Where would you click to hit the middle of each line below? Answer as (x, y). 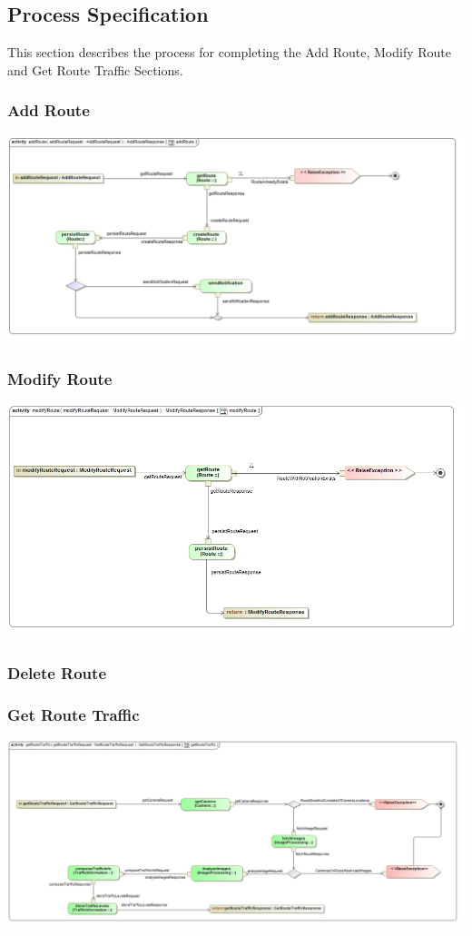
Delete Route (57, 673)
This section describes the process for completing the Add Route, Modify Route (230, 52)
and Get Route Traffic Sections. (95, 69)
